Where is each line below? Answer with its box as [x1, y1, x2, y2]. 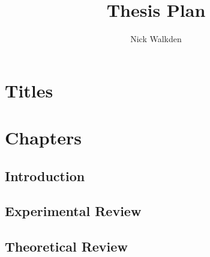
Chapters [5, 125, 82, 150]
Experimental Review [5, 202, 142, 220]
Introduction [5, 166, 85, 185]
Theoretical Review [5, 237, 128, 256]
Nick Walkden [130, 33, 182, 45]
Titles [5, 78, 53, 102]
